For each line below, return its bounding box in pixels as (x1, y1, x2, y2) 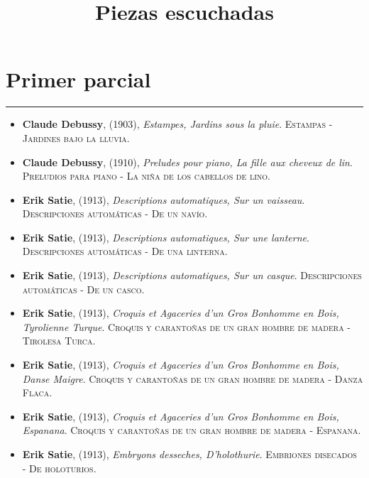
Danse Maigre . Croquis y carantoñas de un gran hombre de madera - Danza (22, 371, 363, 386)
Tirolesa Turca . (22, 333, 96, 348)
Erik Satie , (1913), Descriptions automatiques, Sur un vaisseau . (22, 192, 305, 207)
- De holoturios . (22, 460, 97, 475)
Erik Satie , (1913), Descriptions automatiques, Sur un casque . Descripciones (22, 268, 362, 283)
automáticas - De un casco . (22, 281, 145, 296)
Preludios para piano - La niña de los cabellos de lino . (22, 168, 271, 183)
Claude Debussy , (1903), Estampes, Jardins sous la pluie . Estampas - (22, 116, 333, 131)
